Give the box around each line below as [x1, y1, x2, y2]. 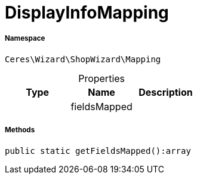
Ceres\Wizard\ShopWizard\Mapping [5, 54, 161, 64]
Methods [5, 126, 35, 135]
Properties [78, 72, 125, 84]
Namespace [5, 34, 45, 43]
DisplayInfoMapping [5, 2, 169, 23]
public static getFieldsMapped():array [5, 145, 191, 156]
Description [138, 86, 193, 98]
